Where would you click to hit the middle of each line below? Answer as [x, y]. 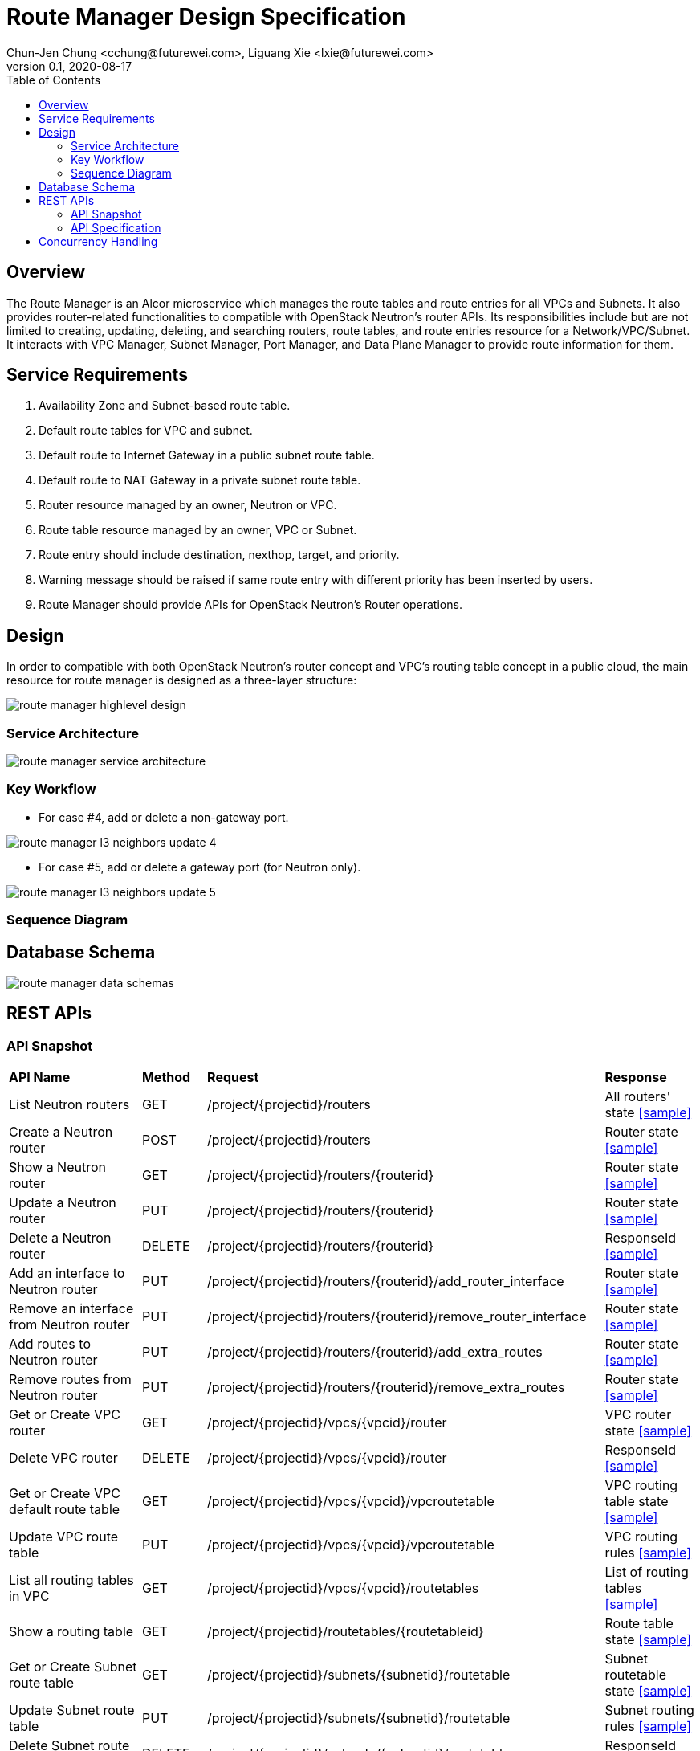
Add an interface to [67, 1273]
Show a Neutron [57, 1167]
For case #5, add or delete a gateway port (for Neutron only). [200, 867]
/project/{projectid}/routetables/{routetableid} [346, 1632]
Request [233, 1078]
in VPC [29, 1596]
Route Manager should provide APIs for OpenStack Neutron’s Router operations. [250, 605]
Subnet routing [649, 1710]
